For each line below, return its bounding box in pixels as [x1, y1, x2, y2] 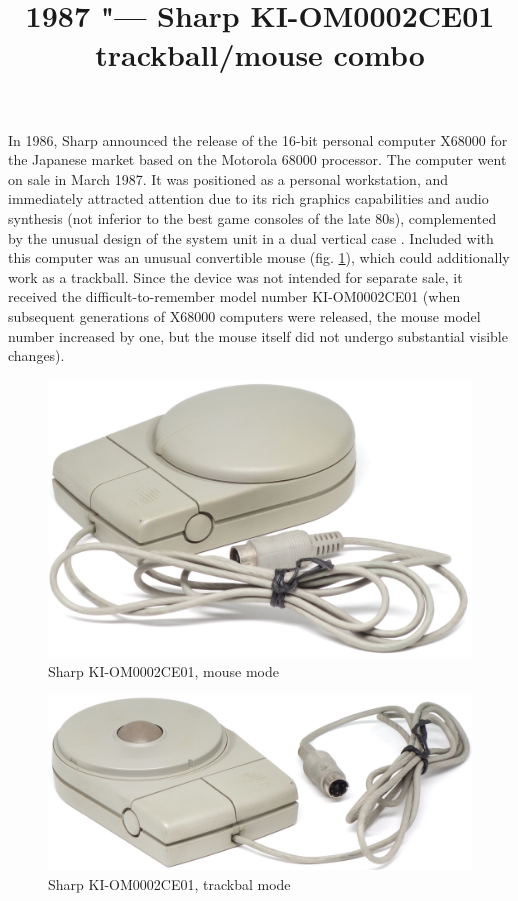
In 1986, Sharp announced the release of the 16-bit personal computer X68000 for [8, 129, 508, 150]
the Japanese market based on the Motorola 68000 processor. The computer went [8, 149, 507, 170]
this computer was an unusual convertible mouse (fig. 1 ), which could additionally [8, 247, 510, 268]
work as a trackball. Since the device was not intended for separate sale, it [8, 266, 463, 287]
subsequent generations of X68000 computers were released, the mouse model [8, 305, 481, 326]
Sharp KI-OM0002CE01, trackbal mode [48, 873, 291, 894]
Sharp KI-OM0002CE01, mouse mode [48, 660, 279, 681]
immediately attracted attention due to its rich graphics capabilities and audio [8, 188, 489, 209]
